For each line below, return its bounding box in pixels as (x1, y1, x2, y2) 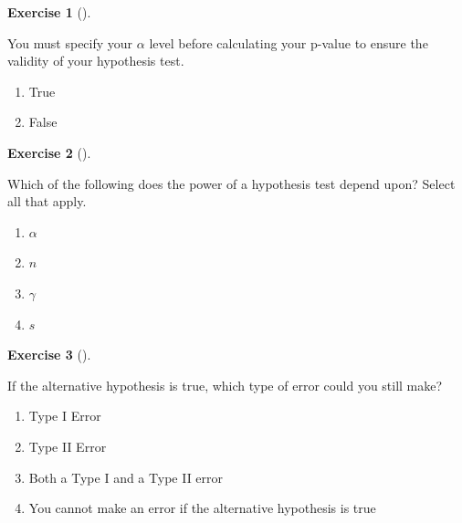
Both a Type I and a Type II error (28, 467, 224, 486)
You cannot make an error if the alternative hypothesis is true (28, 498, 376, 518)
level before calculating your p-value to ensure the (149, 33, 428, 52)
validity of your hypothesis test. (7, 51, 184, 70)
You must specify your (7, 33, 133, 52)
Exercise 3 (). (7, 345, 91, 364)
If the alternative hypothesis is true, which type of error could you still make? (7, 375, 443, 394)
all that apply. (7, 192, 87, 211)
